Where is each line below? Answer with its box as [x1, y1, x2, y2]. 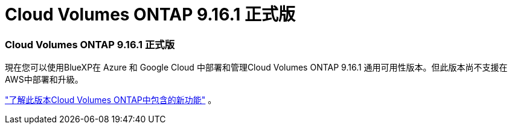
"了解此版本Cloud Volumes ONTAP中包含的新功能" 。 [5, 95, 217, 105]
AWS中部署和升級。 [5, 74, 83, 85]
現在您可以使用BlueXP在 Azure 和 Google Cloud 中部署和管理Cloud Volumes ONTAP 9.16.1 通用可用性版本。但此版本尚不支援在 [5, 62, 508, 73]
